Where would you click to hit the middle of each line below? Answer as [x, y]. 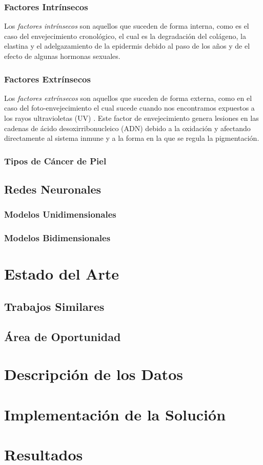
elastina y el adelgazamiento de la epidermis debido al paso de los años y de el [127, 46]
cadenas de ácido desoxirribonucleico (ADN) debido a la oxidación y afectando [127, 128]
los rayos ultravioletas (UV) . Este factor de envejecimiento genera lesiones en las [131, 118]
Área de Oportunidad [63, 336]
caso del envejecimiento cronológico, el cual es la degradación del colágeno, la [125, 36]
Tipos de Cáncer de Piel [55, 161]
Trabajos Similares [54, 306]
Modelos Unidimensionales [60, 214]
